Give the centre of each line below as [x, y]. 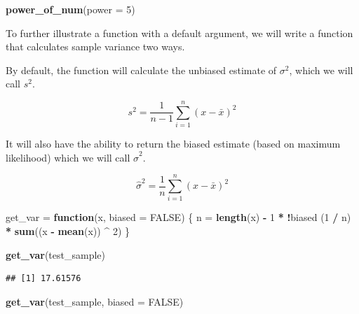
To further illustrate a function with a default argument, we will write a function [179, 33]
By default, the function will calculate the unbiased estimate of [141, 70]
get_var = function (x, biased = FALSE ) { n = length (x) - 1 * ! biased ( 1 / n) [178, 217]
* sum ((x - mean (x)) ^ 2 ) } [68, 231]
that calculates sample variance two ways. [95, 47]
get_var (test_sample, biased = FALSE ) [95, 301]
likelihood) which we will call [68, 157]
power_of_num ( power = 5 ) [70, 9]
